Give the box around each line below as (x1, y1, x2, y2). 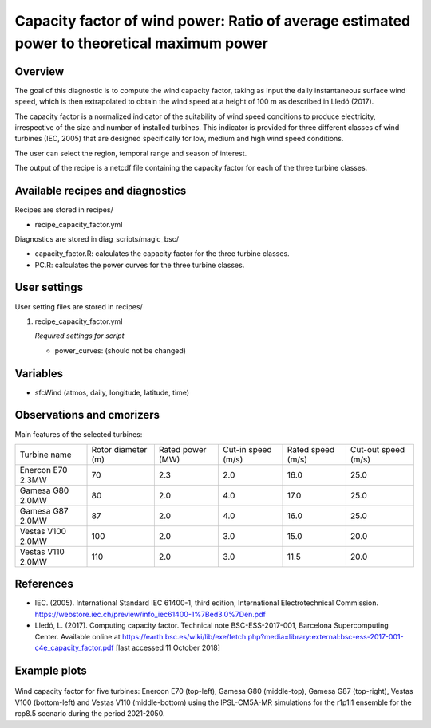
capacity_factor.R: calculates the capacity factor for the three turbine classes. (34, 249, 291, 258)
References (14, 577, 73, 591)
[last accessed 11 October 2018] (115, 643, 221, 653)
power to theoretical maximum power (14, 34, 269, 52)
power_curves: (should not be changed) (54, 345, 187, 355)
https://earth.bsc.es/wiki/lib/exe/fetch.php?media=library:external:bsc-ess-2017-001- (121, 632, 404, 641)
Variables (14, 367, 64, 380)
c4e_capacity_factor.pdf (34, 643, 114, 653)
